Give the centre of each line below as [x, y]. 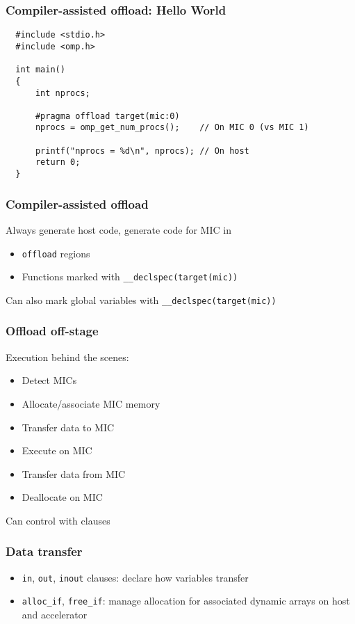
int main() [40, 70]
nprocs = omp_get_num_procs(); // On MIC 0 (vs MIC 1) [172, 128]
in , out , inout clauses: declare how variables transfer [135, 577]
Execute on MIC [57, 450]
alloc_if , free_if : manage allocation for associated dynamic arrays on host [186, 601]
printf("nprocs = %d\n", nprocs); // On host [142, 151]
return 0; [58, 162]
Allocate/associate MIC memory [91, 403]
